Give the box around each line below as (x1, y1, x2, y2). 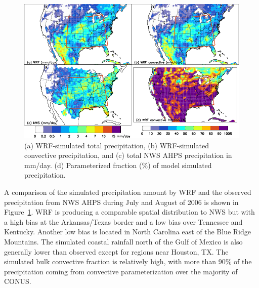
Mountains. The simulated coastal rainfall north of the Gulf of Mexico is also (4, 236, 243, 246)
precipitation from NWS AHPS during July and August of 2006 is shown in (4, 196, 239, 207)
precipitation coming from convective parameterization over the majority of (4, 266, 238, 276)
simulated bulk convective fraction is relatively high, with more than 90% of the (4, 256, 252, 267)
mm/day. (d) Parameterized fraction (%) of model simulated (24, 159, 212, 170)
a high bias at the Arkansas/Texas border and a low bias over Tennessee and (4, 216, 243, 227)
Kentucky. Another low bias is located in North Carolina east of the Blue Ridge (4, 226, 251, 237)
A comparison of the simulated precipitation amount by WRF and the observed (4, 186, 251, 197)
